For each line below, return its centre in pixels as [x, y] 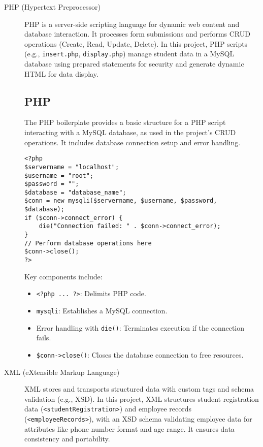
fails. [44, 338]
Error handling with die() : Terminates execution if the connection [140, 327]
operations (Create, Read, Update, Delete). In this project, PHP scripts [136, 43]
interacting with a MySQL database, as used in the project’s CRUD [130, 132]
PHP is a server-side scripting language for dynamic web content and [132, 24]
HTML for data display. [61, 73]
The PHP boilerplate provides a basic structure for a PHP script [125, 122]
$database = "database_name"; [75, 192]
